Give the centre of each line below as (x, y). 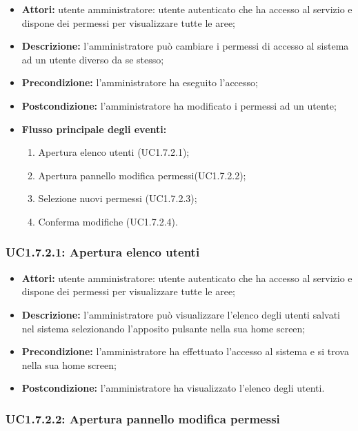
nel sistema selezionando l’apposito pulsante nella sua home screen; (163, 328)
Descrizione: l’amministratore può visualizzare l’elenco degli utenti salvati (181, 314)
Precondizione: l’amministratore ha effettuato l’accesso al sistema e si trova (185, 351)
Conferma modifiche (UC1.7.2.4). (108, 221)
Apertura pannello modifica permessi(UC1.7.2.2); (142, 175)
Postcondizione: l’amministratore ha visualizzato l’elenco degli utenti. (173, 388)
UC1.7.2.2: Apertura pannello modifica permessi (143, 418)
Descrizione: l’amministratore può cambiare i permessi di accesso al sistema (185, 46)
